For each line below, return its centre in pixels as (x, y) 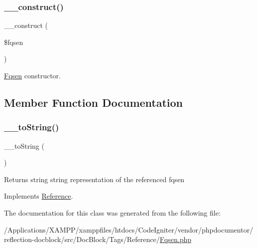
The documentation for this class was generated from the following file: (112, 212)
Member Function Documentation (94, 102)
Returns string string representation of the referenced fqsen (94, 179)
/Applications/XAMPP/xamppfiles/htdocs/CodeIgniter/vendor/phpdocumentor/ (129, 229)
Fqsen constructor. (33, 75)
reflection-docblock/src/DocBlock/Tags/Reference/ (82, 239)
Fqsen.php (176, 239)
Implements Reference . (39, 196)
